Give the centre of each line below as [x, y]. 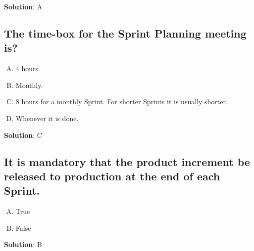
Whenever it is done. [47, 118]
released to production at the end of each [112, 176]
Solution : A [23, 6]
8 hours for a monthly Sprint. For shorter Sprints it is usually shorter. [122, 102]
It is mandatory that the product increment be [127, 161]
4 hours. [28, 68]
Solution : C [23, 135]
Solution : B [23, 244]
